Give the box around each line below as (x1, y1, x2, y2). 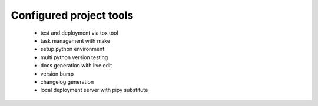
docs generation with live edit (40, 62, 112, 69)
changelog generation (40, 78, 94, 85)
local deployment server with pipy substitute (40, 87, 148, 94)
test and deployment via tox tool (40, 29, 118, 36)
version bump (40, 70, 74, 77)
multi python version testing (40, 53, 108, 61)
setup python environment (40, 46, 105, 53)
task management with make (40, 37, 111, 44)
